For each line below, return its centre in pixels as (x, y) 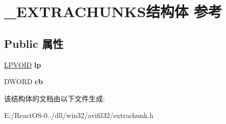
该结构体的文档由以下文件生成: (54, 98)
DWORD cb (23, 81)
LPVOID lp (23, 64)
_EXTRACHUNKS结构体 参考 (113, 11)
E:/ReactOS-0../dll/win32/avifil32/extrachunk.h (79, 115)
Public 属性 (34, 43)
